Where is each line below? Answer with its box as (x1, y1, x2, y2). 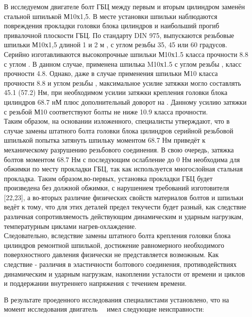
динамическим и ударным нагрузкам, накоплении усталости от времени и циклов (4, 268, 245, 279)
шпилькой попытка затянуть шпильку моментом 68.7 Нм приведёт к (4, 135, 206, 145)
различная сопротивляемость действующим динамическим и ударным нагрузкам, (4, 211, 244, 222)
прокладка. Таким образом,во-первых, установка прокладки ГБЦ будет (4, 173, 213, 183)
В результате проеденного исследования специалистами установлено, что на (4, 294, 229, 304)
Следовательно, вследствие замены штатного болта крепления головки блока (4, 230, 231, 241)
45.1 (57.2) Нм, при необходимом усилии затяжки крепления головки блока (4, 87, 228, 97)
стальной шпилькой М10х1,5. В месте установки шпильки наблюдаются (4, 11, 218, 21)
